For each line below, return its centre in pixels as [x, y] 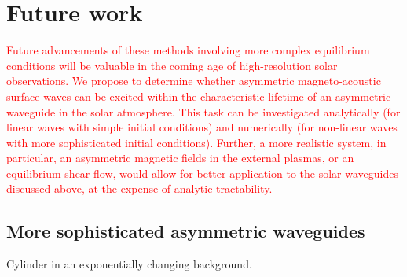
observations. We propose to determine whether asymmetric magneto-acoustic [194, 81]
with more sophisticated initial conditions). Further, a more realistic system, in [196, 142]
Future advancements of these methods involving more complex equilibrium [188, 50]
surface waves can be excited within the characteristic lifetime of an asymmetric [199, 96]
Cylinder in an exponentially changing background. [129, 264]
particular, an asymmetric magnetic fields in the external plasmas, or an [180, 158]
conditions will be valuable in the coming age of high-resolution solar [172, 65]
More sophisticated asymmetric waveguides [186, 231]
